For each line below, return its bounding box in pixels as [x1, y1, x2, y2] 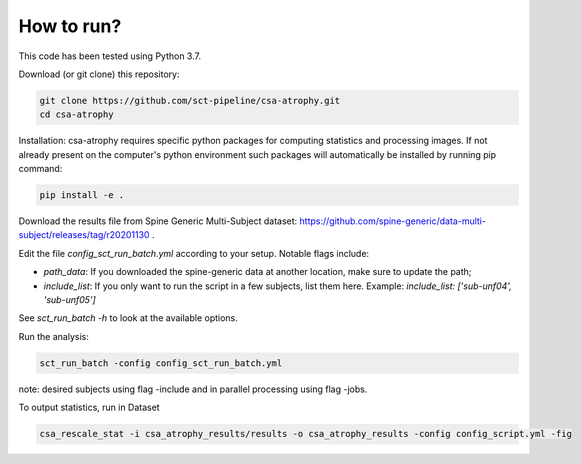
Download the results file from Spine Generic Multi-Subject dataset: [18, 215, 298, 227]
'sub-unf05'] [43, 294, 97, 305]
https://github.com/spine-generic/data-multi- [299, 215, 487, 227]
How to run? [18, 15, 122, 37]
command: [18, 163, 63, 175]
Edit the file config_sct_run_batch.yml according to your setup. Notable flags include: [18, 247, 370, 259]
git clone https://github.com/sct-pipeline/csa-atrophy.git [39, 95, 341, 106]
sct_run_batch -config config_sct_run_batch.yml [39, 357, 283, 369]
